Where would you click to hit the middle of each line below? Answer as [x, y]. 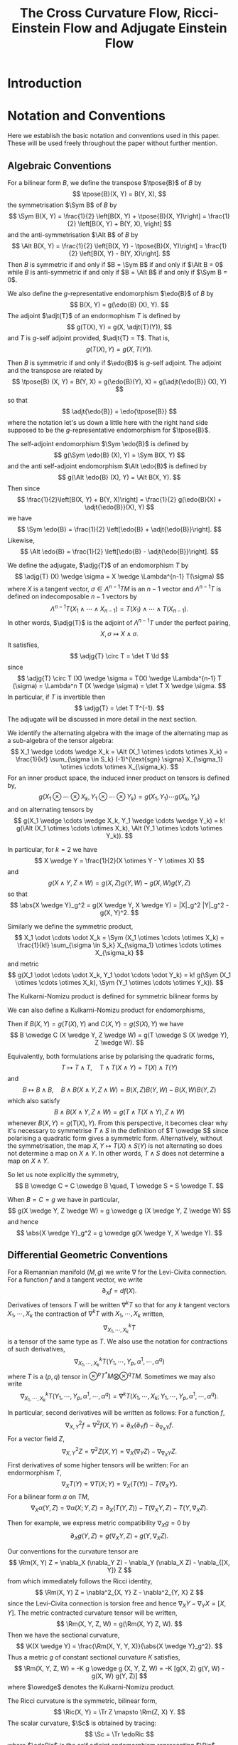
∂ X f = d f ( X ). [119, 1292]
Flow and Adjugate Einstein [145, 28]
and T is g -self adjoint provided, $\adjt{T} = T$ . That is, [89, 338]
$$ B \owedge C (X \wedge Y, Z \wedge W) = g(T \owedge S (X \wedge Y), [119, 1035]
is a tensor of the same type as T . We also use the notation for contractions [118, 1341]
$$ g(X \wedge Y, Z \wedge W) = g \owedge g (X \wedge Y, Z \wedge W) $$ [119, 1211]
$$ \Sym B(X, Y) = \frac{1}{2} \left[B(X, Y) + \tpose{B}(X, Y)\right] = [108, 216]
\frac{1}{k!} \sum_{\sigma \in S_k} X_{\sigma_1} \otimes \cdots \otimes [119, 945]
